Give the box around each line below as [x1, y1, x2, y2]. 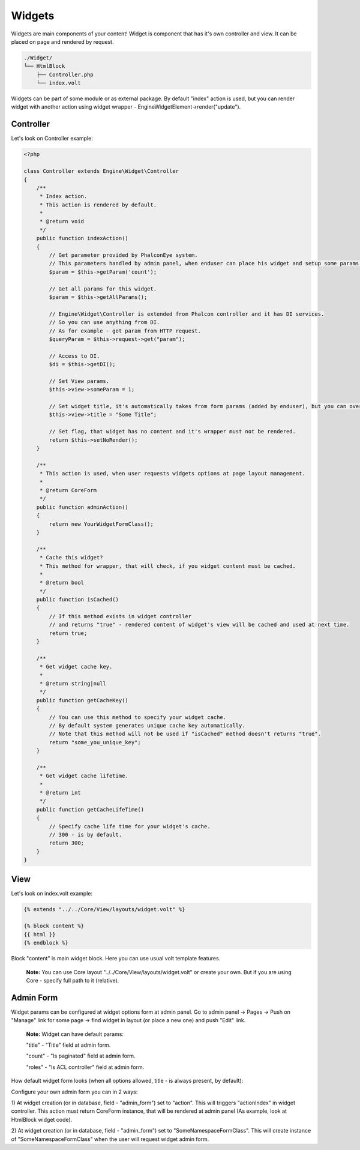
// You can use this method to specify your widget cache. [49, 714, 227, 720]
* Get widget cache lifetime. [39, 772, 128, 780]
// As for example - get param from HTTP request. [49, 327, 201, 334]
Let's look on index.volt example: [11, 890, 93, 897]
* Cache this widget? [39, 554, 103, 561]
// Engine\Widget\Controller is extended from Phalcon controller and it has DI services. [49, 310, 325, 318]
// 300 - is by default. [49, 831, 122, 838]
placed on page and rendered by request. [11, 38, 114, 45]
